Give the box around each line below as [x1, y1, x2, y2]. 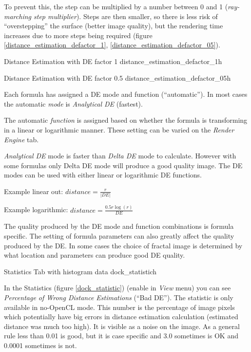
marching [4, 11, 31, 21]
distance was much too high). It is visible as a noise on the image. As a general [4, 321, 240, 331]
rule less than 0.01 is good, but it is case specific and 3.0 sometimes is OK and [4, 330, 238, 341]
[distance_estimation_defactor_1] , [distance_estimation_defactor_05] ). [4, 40, 220, 50]
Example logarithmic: [4, 204, 68, 215]
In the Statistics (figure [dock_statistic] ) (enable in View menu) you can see [4, 283, 231, 293]
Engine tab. [4, 134, 39, 144]
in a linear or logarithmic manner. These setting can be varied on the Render [4, 124, 234, 134]
